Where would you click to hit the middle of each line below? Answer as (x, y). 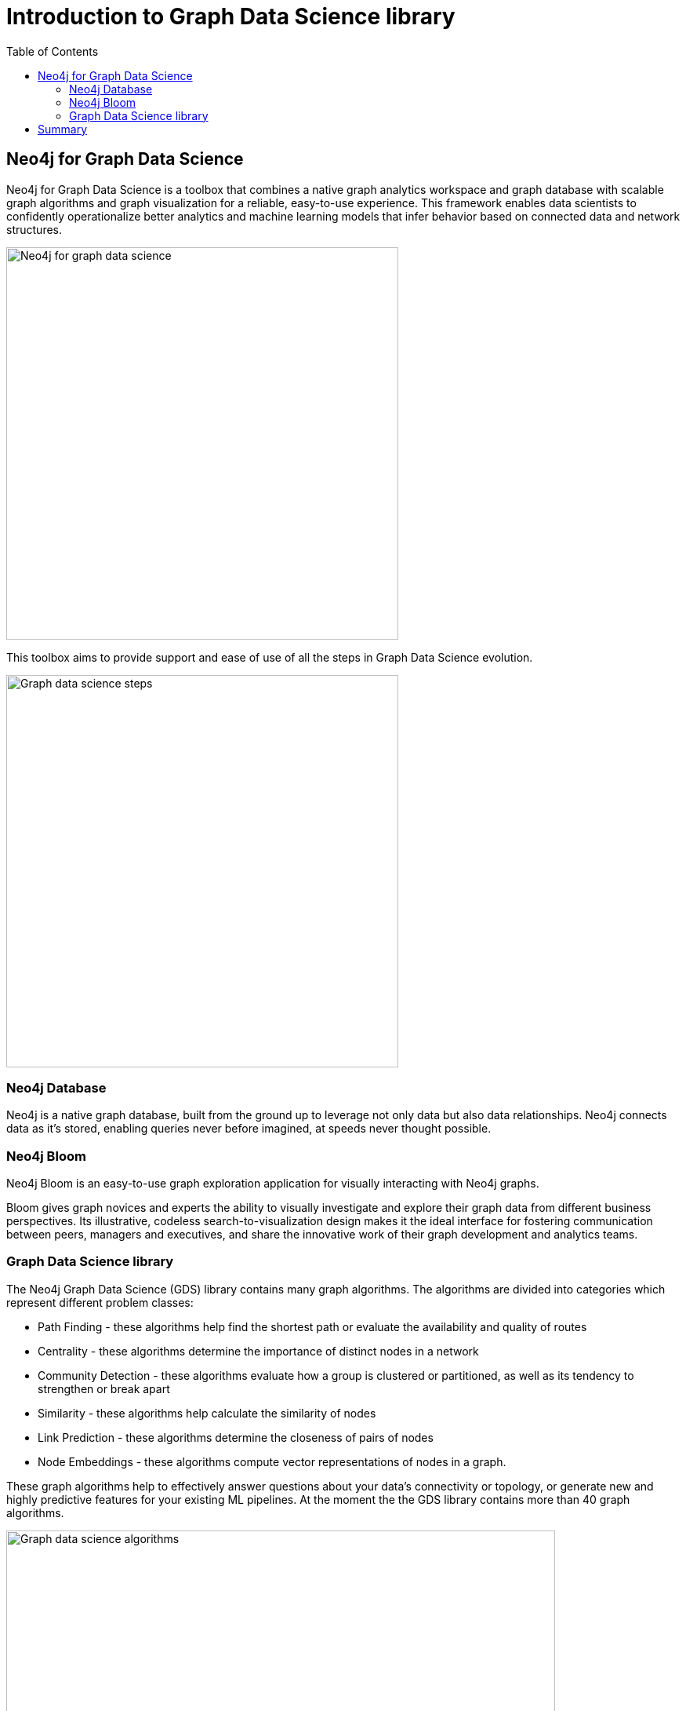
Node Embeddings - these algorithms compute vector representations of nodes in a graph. (272, 1461)
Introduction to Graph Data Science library (231, 16)
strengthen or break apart (104, 1388)
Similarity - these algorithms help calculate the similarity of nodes (207, 1413)
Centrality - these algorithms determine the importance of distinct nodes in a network (258, 1351)
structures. (34, 229)
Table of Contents (53, 51)
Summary (63, 129)
